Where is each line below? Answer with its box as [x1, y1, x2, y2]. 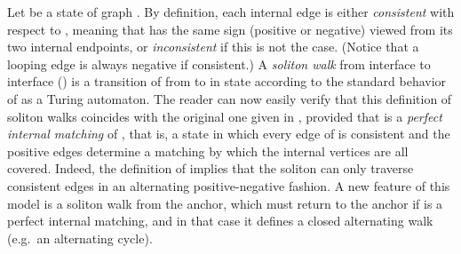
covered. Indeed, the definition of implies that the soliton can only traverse [7, 159, 414, 178]
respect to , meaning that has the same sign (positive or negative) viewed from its [7, 20, 453, 38]
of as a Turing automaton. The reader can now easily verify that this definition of [7, 89, 452, 107]
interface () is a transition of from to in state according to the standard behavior [7, 72, 447, 91]
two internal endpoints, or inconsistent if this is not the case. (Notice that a [7, 37, 419, 56]
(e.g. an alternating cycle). [7, 228, 153, 247]
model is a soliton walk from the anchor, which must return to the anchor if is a [7, 194, 443, 212]
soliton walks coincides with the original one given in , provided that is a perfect [7, 107, 442, 125]
